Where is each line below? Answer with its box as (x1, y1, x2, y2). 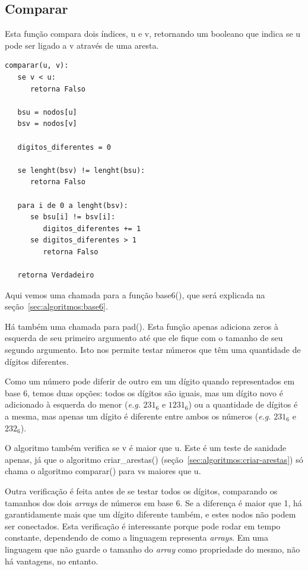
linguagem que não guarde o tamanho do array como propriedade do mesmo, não (5, 542, 300, 555)
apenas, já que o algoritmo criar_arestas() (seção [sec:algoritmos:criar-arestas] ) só (5, 453, 303, 465)
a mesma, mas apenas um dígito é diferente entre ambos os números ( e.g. (5, 410, 271, 422)
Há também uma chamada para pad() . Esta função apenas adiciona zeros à (5, 320, 278, 332)
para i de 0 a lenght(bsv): (17, 201, 128, 210)
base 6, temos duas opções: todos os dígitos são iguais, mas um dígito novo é (5, 386, 283, 399)
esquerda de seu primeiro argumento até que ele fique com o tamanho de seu (5, 332, 283, 344)
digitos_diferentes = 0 (17, 143, 111, 152)
